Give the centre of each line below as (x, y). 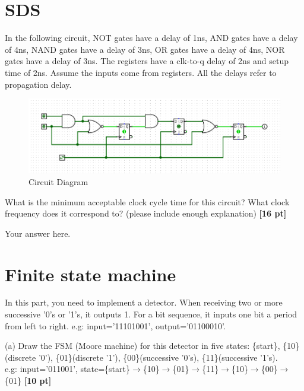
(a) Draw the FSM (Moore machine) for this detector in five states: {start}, (142, 346)
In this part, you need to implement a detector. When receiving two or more (144, 302)
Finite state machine (91, 274)
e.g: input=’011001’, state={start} (67, 369)
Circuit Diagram (58, 181)
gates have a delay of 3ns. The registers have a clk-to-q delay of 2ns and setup (147, 61)
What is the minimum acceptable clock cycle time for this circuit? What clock (147, 201)
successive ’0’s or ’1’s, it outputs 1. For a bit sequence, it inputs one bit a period (151, 314)
